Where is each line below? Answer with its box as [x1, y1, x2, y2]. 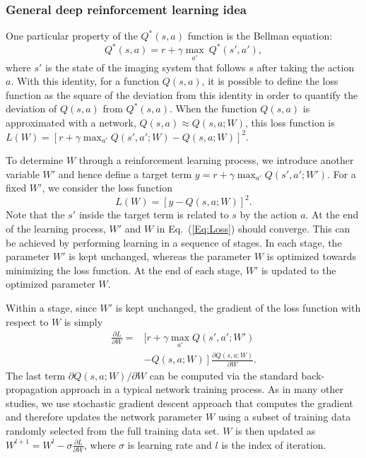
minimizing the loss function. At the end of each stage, [6, 262, 243, 277]
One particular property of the [6, 28, 138, 43]
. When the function [170, 101, 257, 116]
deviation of [6, 101, 57, 116]
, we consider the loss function [42, 180, 173, 195]
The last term [6, 368, 66, 382]
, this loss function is [245, 114, 335, 129]
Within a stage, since [6, 300, 97, 315]
